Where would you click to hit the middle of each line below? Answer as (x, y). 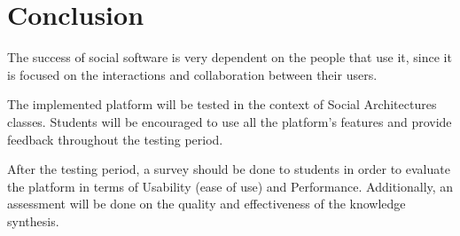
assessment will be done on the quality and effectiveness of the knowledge (207, 204)
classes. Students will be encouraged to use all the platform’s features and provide (230, 121)
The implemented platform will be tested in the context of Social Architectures (222, 104)
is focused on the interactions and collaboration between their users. (192, 74)
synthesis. (33, 220)
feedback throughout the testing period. (115, 139)
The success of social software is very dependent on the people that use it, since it (230, 57)
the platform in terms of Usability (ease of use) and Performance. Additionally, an (230, 186)
